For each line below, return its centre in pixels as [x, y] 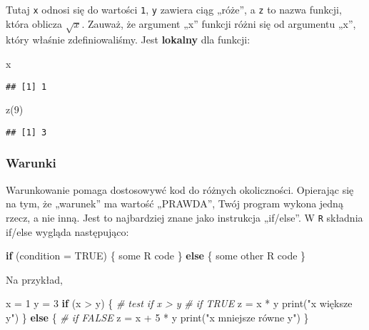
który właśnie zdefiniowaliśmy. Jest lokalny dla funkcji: [128, 40]
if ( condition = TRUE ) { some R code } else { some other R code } [156, 256]
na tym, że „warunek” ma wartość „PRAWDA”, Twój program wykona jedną [175, 203]
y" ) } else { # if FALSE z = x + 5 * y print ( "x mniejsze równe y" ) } [157, 317]
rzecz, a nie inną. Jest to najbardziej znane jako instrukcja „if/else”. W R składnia [184, 217]
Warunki [31, 163]
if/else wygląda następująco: [67, 231]
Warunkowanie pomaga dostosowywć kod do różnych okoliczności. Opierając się [180, 189]
